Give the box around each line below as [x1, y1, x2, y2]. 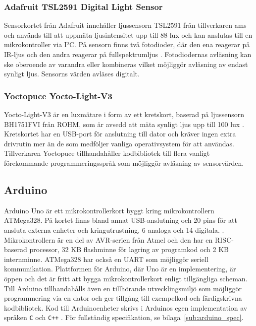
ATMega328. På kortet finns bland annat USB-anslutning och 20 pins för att [4, 215, 237, 225]
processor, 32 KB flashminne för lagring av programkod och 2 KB [29, 244, 229, 255]
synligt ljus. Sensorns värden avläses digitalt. [4, 68, 140, 79]
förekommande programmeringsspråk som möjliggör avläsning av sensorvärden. [4, 157, 244, 168]
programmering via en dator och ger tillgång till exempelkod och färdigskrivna [4, 293, 242, 303]
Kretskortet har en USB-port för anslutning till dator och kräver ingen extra [4, 129, 236, 139]
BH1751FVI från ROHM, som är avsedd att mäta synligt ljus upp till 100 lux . [4, 119, 244, 129]
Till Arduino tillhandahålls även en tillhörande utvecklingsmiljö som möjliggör [4, 283, 242, 293]
